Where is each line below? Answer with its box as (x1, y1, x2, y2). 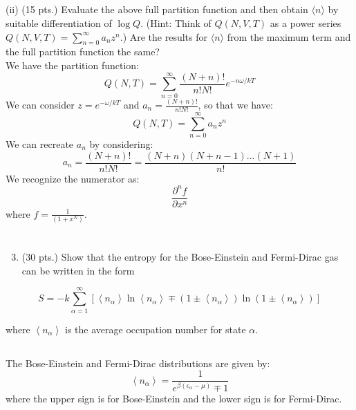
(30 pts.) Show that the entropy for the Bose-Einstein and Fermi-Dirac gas (21, 250, 339, 264)
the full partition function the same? (6, 44, 160, 59)
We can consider (6, 97, 75, 111)
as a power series (270, 15, 341, 30)
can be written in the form (21, 263, 135, 277)
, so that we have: (198, 97, 273, 111)
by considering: (89, 136, 153, 151)
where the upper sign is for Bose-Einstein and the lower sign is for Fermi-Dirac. (6, 391, 342, 405)
